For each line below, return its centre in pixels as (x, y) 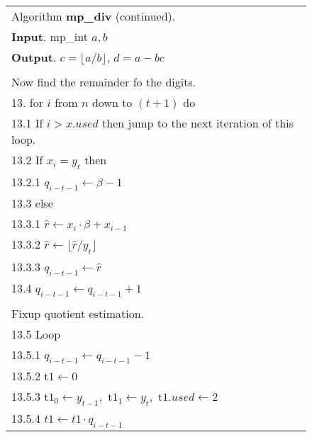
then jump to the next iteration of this (198, 123)
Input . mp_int (50, 36)
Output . (34, 57)
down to (112, 102)
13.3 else (32, 203)
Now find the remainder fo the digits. (104, 82)
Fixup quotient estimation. (78, 313)
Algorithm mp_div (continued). (94, 16)
